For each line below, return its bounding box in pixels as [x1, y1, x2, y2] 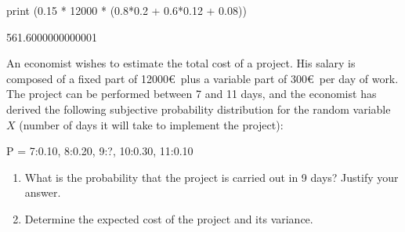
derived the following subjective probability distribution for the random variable [6, 100, 391, 117]
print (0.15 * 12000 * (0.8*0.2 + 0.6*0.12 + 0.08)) [6, 2, 247, 18]
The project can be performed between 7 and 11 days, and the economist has [6, 85, 377, 102]
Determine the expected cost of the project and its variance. [24, 210, 313, 227]
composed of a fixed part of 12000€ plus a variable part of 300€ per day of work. [6, 70, 399, 86]
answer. [24, 184, 61, 201]
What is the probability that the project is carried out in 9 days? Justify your [24, 169, 399, 185]
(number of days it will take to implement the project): [19, 116, 284, 132]
